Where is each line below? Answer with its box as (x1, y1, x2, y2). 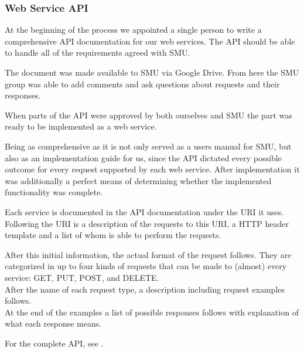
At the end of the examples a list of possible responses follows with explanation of (5, 306, 299, 318)
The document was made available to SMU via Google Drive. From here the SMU (5, 66, 299, 78)
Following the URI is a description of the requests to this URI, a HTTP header (5, 217, 289, 229)
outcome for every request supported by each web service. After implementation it (5, 163, 300, 175)
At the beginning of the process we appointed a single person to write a (5, 23, 262, 36)
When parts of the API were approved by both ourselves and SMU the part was (5, 108, 292, 121)
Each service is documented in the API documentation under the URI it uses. (5, 205, 284, 218)
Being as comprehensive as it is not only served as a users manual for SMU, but (5, 140, 292, 152)
